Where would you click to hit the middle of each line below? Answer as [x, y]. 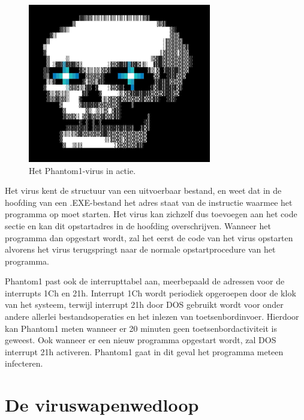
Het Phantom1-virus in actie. [82, 170]
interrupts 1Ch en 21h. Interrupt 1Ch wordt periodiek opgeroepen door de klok [151, 292]
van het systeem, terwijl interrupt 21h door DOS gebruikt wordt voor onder [144, 304]
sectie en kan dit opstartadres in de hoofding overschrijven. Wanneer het [138, 225]
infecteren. [24, 363]
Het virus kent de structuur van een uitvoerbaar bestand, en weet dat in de [143, 190]
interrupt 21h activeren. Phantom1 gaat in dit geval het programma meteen [144, 351]
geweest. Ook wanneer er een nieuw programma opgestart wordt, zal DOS [141, 340]
